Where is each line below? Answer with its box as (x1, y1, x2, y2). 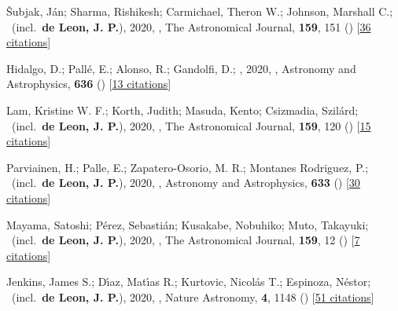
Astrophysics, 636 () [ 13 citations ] (6, 75, 171, 92)
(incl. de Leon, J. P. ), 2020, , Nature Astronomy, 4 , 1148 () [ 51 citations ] (11, 288, 374, 305)
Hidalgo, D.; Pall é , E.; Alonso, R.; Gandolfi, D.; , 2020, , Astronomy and (6, 60, 356, 76)
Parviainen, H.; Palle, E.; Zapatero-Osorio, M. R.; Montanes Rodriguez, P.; (6, 159, 369, 175)
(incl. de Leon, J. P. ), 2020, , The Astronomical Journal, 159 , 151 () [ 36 (11, 18, 371, 35)
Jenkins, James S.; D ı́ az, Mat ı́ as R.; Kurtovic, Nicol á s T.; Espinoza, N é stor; (6, 273, 371, 290)
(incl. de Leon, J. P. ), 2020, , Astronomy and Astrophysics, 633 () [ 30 (11, 174, 360, 191)
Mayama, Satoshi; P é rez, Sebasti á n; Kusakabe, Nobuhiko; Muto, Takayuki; (6, 216, 369, 232)
